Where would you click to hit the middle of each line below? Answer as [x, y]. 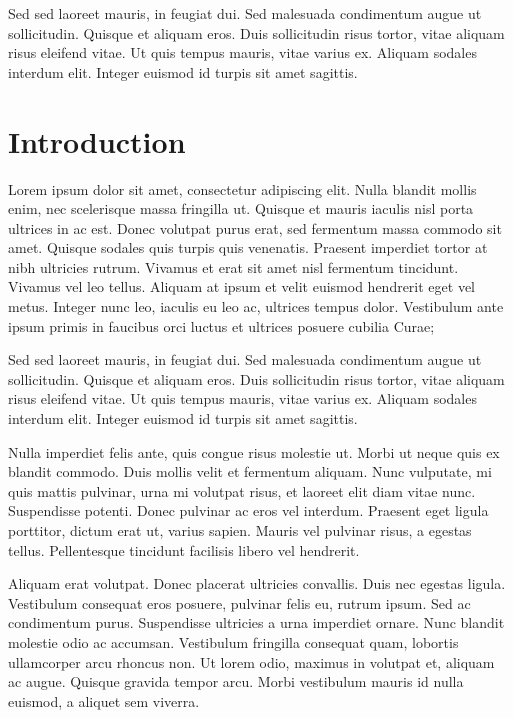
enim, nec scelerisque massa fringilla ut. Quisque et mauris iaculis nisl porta [241, 208]
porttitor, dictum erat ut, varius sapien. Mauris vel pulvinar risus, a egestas [240, 530]
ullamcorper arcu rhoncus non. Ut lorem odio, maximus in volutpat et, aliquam [251, 661]
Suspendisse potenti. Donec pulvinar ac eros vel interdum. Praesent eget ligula [248, 510]
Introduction [97, 140]
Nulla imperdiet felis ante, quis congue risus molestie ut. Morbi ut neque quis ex [254, 451]
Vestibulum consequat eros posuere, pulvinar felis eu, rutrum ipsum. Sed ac [239, 602]
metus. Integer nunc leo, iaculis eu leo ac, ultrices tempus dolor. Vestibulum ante [256, 306]
